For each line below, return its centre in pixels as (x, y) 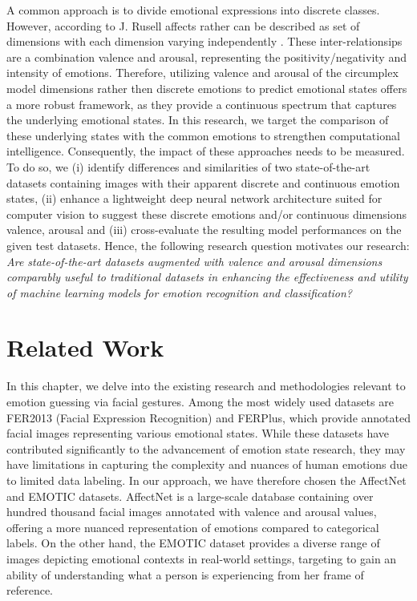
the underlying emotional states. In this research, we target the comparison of (198, 120)
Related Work (85, 347)
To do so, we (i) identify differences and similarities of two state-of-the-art (188, 166)
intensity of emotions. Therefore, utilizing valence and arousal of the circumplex (202, 73)
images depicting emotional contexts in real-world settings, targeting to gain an (202, 558)
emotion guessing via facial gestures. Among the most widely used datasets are (200, 401)
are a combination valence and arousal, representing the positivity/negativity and (206, 56)
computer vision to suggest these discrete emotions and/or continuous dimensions (206, 214)
